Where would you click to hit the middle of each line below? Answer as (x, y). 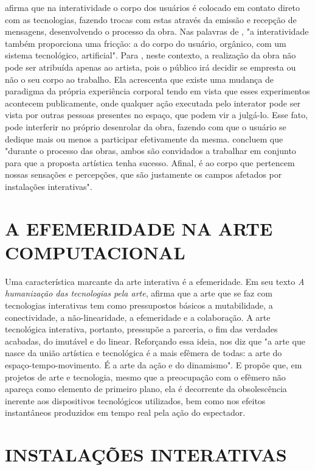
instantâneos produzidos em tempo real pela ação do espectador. (125, 412)
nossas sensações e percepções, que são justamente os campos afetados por (144, 174)
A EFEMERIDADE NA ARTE (139, 228)
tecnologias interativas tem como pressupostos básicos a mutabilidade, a (139, 305)
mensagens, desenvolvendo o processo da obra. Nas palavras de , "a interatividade (157, 31)
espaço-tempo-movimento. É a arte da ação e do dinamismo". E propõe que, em (154, 364)
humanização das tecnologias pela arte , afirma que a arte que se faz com (139, 293)
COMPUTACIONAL (95, 252)
